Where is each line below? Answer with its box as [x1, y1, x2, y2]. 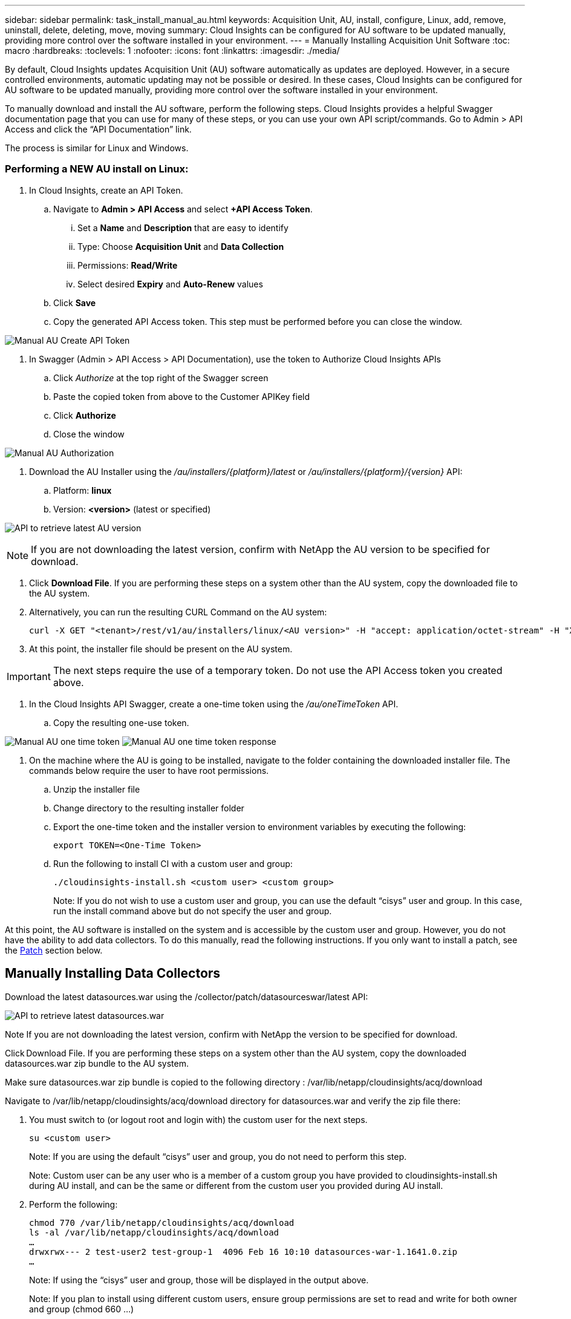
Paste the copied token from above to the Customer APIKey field [53, 391, 310, 402]
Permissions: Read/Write [77, 260, 178, 270]
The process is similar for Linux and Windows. [5, 143, 189, 153]
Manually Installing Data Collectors [5, 966, 221, 981]
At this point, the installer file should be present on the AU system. [29, 643, 293, 654]
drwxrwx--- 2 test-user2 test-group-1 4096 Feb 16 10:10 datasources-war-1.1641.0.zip [29, 1246, 458, 1257]
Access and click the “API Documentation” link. [5, 124, 192, 134]
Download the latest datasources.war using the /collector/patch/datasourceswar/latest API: [5, 991, 368, 1002]
